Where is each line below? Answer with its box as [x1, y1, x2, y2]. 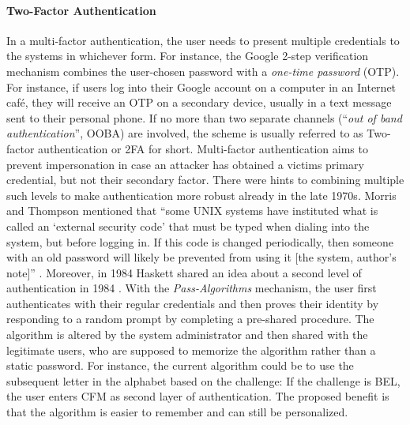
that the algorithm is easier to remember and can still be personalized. [6, 404, 348, 420]
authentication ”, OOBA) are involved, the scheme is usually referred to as [6, 125, 363, 141]
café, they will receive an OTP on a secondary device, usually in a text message [6, 94, 392, 111]
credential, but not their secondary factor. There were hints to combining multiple [6, 171, 404, 188]
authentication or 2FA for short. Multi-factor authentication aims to [38, 140, 368, 156]
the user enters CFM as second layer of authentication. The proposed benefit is [6, 388, 389, 404]
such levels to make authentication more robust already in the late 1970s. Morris [6, 186, 397, 203]
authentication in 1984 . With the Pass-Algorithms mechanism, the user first [6, 280, 377, 296]
